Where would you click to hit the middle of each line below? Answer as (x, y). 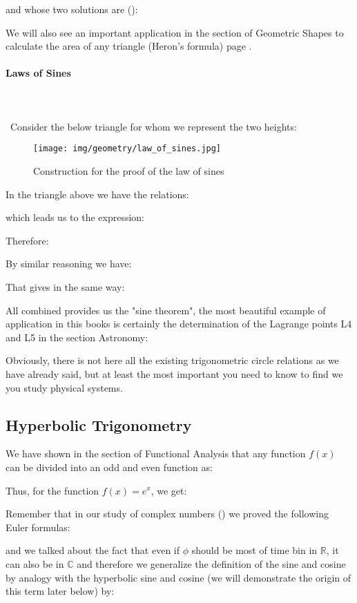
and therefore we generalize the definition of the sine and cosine (211, 563)
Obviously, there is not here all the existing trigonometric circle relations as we (172, 360)
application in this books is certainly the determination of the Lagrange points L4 (179, 324)
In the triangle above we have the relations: (97, 194)
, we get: (169, 490)
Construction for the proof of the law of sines (129, 171)
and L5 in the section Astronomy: (77, 337)
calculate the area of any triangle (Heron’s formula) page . (129, 46)
